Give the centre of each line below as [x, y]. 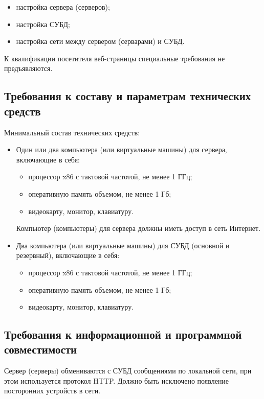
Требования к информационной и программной [123, 334]
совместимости [41, 349]
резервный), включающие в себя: [68, 255]
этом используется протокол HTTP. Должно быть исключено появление [117, 380]
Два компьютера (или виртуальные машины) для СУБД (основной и [123, 245]
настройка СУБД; [43, 24]
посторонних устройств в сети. [52, 391]
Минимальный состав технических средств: [72, 132]
